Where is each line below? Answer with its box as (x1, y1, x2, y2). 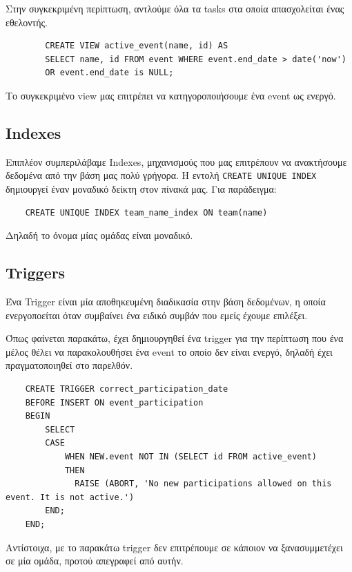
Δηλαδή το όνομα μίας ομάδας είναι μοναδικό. (6, 228, 193, 242)
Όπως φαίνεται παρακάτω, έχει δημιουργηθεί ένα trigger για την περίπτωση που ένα (6, 331, 344, 345)
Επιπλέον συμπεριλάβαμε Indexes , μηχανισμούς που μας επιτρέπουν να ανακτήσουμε (6, 154, 347, 169)
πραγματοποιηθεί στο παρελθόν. (6, 358, 133, 372)
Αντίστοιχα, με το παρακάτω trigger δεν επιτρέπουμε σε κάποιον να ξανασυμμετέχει (6, 540, 343, 554)
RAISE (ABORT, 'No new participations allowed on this (75, 479, 332, 489)
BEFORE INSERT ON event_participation (25, 397, 204, 408)
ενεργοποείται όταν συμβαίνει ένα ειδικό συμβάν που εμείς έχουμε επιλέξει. (6, 307, 308, 322)
